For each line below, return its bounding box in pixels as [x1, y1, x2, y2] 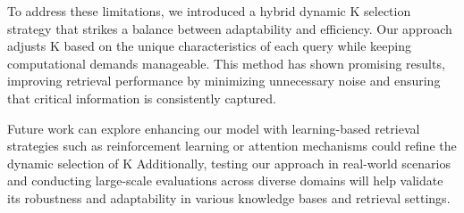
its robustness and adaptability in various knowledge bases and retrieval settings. [7, 188, 451, 207]
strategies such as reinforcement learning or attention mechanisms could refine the [7, 136, 457, 155]
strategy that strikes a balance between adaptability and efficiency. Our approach [7, 19, 452, 37]
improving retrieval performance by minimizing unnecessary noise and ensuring [7, 71, 441, 90]
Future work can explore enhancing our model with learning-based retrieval [7, 119, 420, 137]
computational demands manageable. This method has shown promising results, [7, 53, 445, 72]
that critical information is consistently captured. [7, 88, 276, 107]
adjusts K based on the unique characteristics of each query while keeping [7, 37, 411, 55]
